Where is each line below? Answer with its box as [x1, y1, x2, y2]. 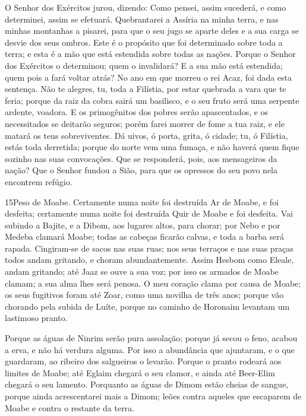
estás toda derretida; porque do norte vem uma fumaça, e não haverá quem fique [5, 141, 299, 153]
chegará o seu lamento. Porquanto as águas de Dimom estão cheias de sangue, [5, 378, 289, 390]
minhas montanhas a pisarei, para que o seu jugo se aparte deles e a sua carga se [5, 24, 299, 37]
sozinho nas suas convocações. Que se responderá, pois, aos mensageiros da [5, 152, 277, 164]
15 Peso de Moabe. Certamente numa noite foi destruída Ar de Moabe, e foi [5, 195, 279, 208]
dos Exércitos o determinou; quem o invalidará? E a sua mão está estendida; [5, 59, 283, 71]
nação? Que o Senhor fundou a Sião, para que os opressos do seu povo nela [5, 164, 278, 176]
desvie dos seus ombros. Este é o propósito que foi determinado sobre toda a [5, 36, 283, 48]
